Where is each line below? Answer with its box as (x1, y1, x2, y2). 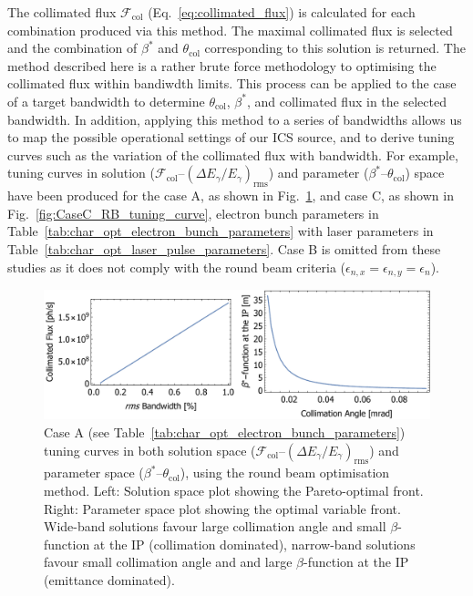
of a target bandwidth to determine (7, 91, 205, 110)
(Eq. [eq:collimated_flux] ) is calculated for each (148, 3, 416, 21)
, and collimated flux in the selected (246, 91, 447, 110)
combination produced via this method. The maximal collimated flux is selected (7, 20, 453, 39)
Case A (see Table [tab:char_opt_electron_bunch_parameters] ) (44, 423, 406, 441)
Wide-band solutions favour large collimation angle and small (44, 517, 386, 536)
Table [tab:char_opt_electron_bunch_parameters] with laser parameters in (7, 221, 434, 241)
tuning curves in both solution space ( (44, 440, 256, 459)
